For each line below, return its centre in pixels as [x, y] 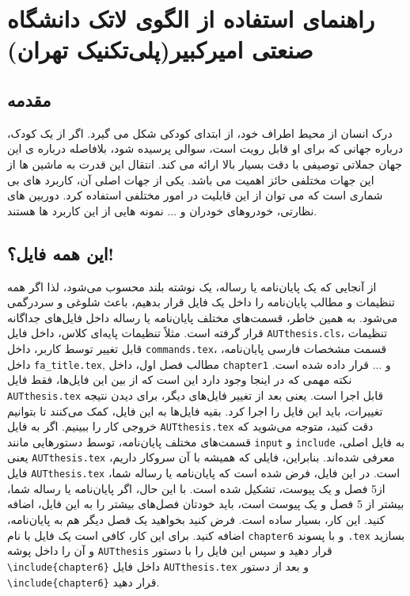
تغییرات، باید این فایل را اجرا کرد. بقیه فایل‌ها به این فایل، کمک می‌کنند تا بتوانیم [195, 410]
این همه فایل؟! [61, 253]
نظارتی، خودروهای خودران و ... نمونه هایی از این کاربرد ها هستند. [162, 210]
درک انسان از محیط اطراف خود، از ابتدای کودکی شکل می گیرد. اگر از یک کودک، [200, 133]
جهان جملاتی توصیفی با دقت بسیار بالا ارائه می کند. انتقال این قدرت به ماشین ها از [205, 163]
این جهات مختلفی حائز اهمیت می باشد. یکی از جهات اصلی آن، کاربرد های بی [191, 179]
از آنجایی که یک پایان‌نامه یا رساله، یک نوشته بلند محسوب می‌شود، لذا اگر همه [192, 286]
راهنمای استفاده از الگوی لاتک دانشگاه [191, 19]
